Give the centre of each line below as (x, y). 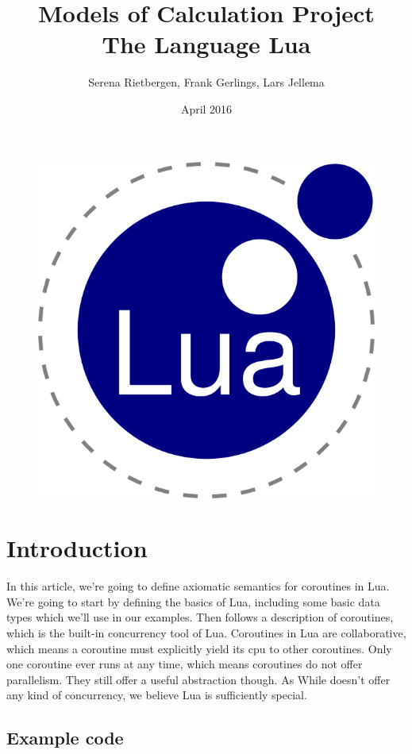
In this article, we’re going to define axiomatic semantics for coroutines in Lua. (198, 586)
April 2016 (206, 108)
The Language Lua (206, 44)
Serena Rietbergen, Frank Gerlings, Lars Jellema (206, 82)
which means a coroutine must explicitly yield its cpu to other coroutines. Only (199, 648)
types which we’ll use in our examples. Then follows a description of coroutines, (200, 617)
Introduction (77, 548)
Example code (65, 738)
